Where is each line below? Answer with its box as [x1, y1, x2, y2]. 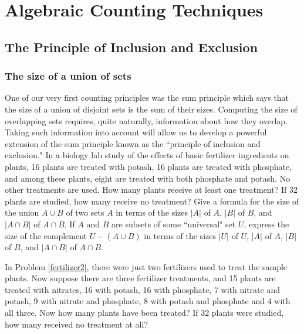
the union [5, 206, 39, 219]
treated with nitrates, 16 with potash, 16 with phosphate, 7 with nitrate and [5, 283, 280, 295]
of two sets [66, 206, 104, 219]
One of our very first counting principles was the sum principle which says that [5, 91, 289, 104]
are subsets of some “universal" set [112, 217, 236, 230]
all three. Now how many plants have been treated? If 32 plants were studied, [5, 306, 284, 319]
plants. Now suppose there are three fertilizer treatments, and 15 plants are [5, 272, 276, 284]
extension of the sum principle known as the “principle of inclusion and [5, 137, 261, 149]
